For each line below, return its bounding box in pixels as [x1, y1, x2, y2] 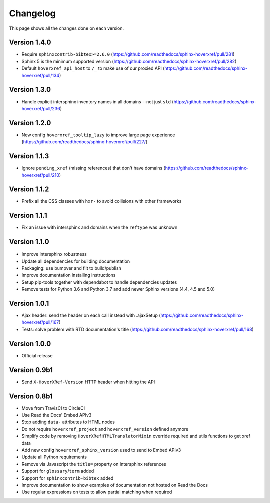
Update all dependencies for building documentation [21, 258, 130, 264]
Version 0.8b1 [9, 392, 53, 400]
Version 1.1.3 [9, 152, 49, 160]
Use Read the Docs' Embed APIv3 [21, 412, 92, 418]
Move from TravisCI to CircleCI [21, 405, 85, 411]
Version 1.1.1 [9, 211, 47, 220]
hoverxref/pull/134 [21, 72, 60, 78]
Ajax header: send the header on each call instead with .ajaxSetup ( [21, 312, 161, 318]
